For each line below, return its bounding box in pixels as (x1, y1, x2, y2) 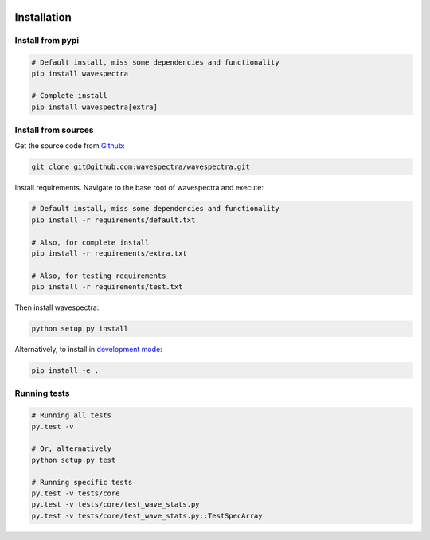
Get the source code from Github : (14, 141, 125, 151)
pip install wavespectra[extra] (31, 102, 158, 112)
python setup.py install (31, 324, 129, 334)
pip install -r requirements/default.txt (31, 215, 196, 225)
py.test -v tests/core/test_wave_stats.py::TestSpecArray (31, 511, 263, 520)
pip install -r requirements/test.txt (31, 283, 183, 292)
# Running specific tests (31, 478, 133, 487)
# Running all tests (31, 411, 111, 420)
